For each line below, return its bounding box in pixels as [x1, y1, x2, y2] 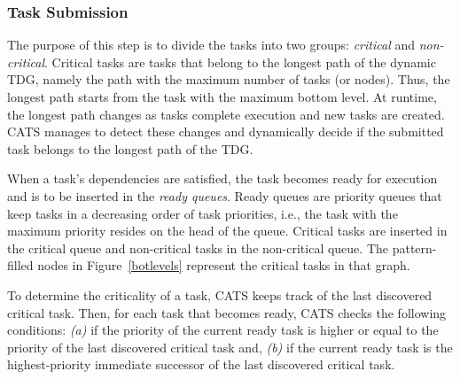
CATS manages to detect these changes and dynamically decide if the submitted [7, 122, 444, 141]
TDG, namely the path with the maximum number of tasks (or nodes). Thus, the [7, 70, 450, 89]
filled [7, 256, 34, 275]
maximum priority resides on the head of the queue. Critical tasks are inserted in [7, 221, 448, 240]
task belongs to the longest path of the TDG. [7, 139, 253, 158]
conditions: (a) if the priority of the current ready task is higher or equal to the [7, 321, 439, 339]
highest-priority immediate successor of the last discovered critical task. [7, 355, 395, 374]
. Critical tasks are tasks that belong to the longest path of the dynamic [44, 52, 436, 71]
